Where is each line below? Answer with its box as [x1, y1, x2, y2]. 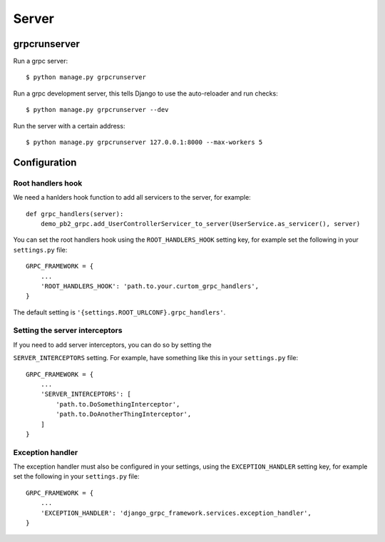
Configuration [13, 156, 77, 168]
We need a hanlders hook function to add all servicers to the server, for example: [13, 193, 251, 202]
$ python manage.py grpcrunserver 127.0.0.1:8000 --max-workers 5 [26, 138, 263, 146]
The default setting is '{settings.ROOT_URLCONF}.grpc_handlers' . [13, 307, 226, 317]
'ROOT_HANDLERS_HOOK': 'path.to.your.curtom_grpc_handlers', [40, 282, 260, 290]
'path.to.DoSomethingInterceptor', [56, 400, 180, 408]
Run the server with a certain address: [13, 121, 125, 130]
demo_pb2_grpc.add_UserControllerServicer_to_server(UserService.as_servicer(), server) [40, 220, 361, 227]
